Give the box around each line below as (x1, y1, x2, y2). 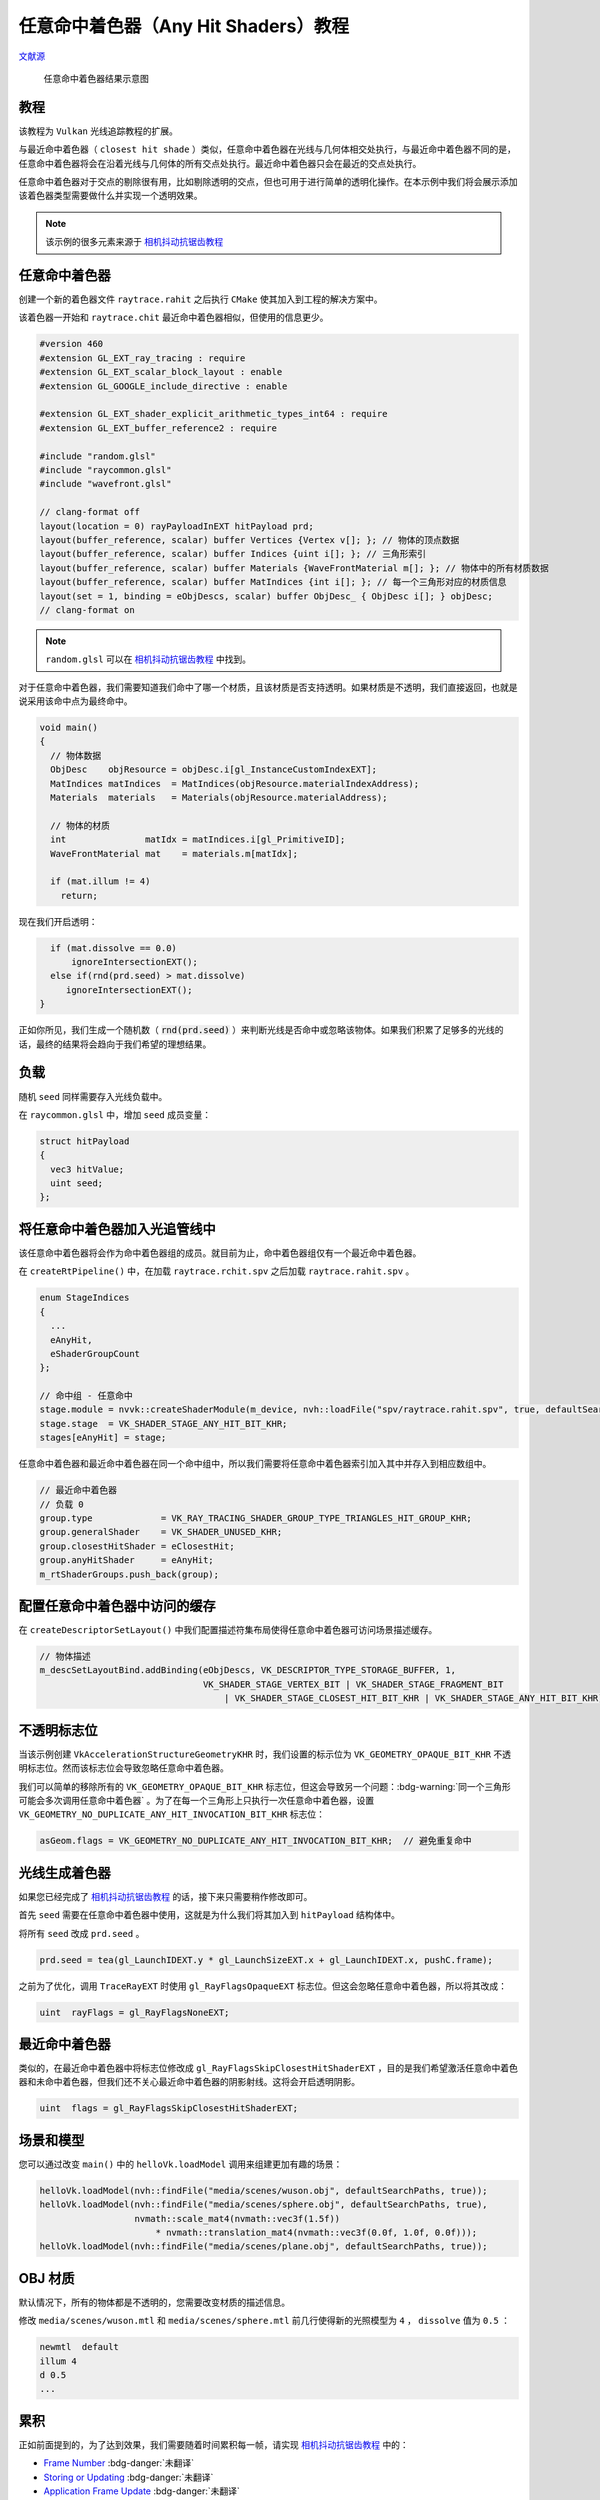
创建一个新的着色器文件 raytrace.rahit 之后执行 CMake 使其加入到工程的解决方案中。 (18, 293, 383, 305)
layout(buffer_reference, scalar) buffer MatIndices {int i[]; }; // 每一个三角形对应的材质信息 (39, 576, 507, 588)
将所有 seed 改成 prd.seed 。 (18, 1927, 145, 1939)
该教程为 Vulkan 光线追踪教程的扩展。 (18, 125, 179, 137)
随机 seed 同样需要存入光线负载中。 (18, 1090, 168, 1102)
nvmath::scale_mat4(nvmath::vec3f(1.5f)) (134, 2213, 341, 2224)
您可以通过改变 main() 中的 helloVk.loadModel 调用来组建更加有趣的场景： (18, 2158, 343, 2170)
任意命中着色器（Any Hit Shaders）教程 (18, 15, 350, 37)
